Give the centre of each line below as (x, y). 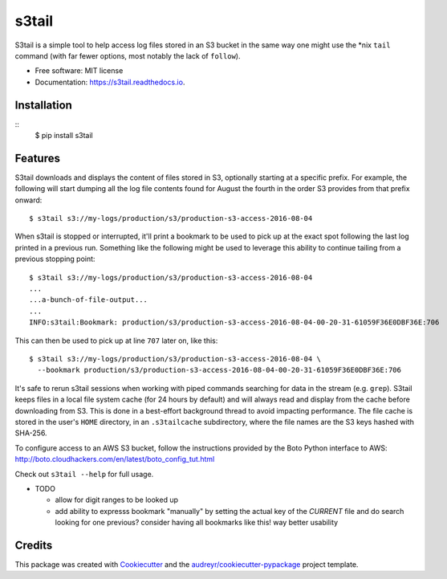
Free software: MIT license (79, 71)
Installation (43, 105)
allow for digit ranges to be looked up (117, 500)
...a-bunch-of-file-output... (89, 300)
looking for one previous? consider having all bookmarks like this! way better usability (197, 523)
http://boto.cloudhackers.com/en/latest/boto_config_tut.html (115, 459)
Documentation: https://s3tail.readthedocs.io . (110, 82)
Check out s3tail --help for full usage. (84, 474)
